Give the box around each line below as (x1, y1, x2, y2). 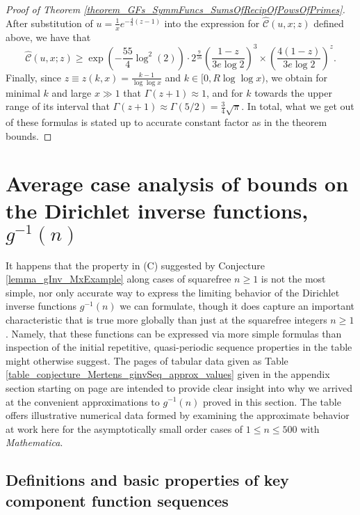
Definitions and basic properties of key (6, 469, 289, 491)
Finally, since (6, 70, 62, 84)
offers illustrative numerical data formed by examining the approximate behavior (6, 408, 350, 422)
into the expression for (164, 15, 260, 30)
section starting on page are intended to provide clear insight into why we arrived (6, 380, 353, 395)
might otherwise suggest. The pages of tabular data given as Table (6, 353, 288, 367)
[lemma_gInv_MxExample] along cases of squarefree (6, 271, 231, 286)
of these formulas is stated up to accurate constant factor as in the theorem (6, 114, 327, 129)
